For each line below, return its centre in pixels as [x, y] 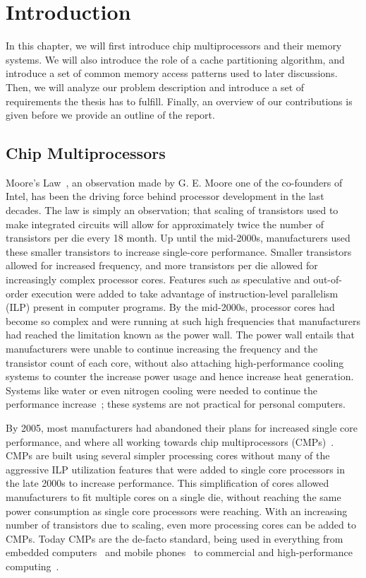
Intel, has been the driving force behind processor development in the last [165, 196]
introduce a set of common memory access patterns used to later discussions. [172, 73]
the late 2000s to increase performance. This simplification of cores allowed [167, 483]
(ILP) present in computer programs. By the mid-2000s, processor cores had [170, 307]
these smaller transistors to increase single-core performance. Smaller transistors [179, 251]
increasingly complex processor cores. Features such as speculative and [158, 279]
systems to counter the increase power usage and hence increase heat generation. [180, 376]
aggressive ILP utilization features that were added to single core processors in [176, 469]
